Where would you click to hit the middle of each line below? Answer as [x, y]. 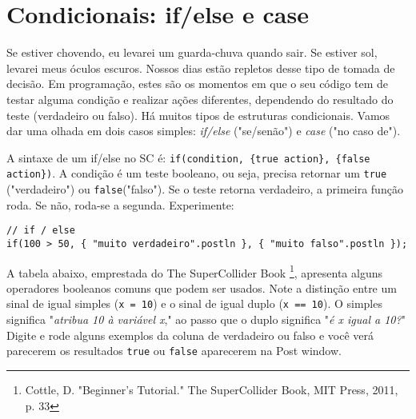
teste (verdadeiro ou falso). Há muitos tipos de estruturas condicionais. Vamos [198, 115]
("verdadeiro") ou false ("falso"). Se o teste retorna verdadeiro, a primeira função [205, 189]
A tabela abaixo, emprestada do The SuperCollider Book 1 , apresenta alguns [194, 271]
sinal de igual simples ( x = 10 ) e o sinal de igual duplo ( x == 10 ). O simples [194, 303]
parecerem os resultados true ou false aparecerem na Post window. [174, 351]
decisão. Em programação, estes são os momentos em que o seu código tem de [198, 84]
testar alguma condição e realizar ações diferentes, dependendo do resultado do [200, 99]
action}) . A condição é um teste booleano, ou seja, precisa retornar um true [197, 173]
